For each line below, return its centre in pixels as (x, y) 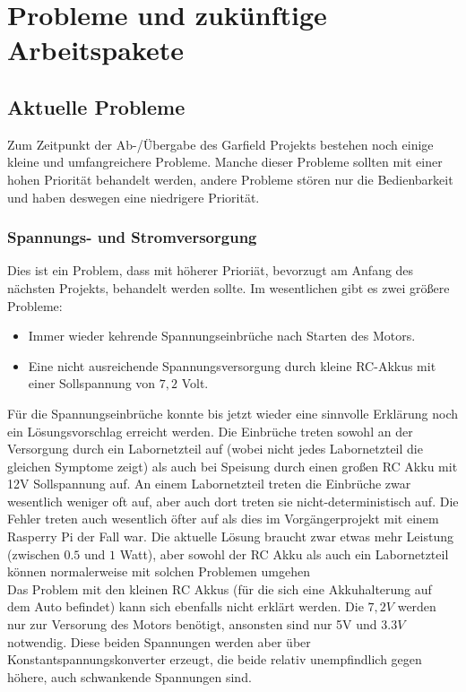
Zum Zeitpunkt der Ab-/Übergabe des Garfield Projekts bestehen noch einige (220, 144)
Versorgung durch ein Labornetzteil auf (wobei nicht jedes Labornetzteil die (215, 449)
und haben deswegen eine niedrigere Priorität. (134, 197)
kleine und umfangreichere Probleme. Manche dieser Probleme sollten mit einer (225, 162)
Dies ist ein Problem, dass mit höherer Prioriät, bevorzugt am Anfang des (211, 270)
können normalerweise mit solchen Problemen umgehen (159, 571)
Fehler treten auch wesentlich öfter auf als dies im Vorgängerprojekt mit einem (223, 519)
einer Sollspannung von (92, 383)
